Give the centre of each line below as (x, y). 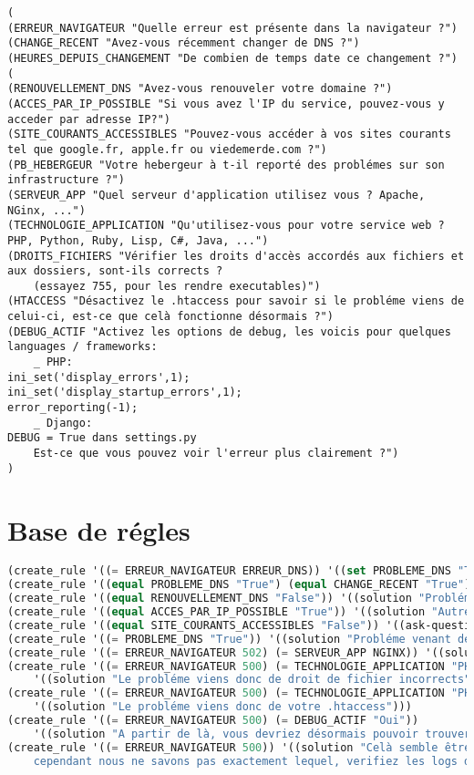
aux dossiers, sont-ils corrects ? (115, 271)
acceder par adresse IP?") (89, 119)
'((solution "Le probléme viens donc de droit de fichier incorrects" (252, 680)
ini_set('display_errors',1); (99, 377)
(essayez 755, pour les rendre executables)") (177, 286)
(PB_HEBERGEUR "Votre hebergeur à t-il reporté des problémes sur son (226, 165)
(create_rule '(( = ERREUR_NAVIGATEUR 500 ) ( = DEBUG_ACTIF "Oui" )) (213, 721)
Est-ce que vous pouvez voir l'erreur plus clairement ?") (216, 454)
